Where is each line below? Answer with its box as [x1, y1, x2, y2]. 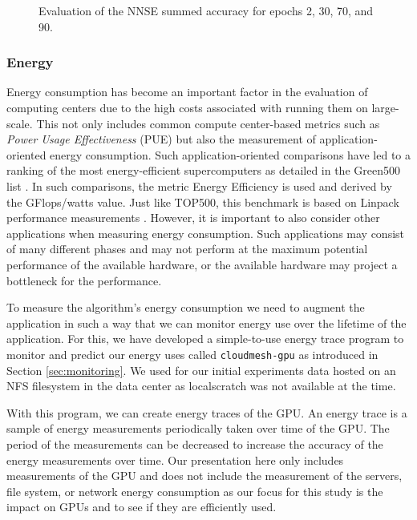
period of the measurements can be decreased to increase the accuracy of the [6, 435, 383, 452]
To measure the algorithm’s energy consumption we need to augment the [6, 299, 365, 316]
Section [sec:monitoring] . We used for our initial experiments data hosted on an [6, 361, 396, 378]
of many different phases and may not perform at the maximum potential [6, 240, 368, 257]
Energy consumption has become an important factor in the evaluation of [6, 83, 368, 100]
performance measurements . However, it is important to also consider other [6, 209, 380, 226]
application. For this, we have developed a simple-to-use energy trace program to [6, 330, 404, 347]
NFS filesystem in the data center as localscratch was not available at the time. [6, 377, 396, 394]
